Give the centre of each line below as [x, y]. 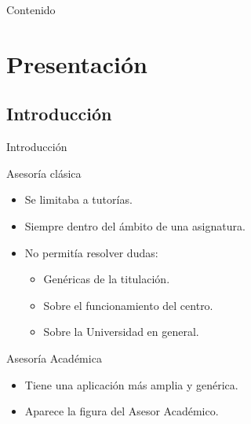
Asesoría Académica [54, 358]
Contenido [31, 9]
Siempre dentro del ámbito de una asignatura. [135, 225]
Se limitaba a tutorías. [78, 199]
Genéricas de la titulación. [107, 279]
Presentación [77, 63]
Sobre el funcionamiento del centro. [128, 305]
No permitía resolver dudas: [91, 252]
